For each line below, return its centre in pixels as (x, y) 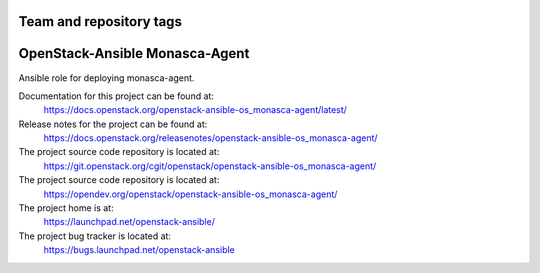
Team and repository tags (100, 21)
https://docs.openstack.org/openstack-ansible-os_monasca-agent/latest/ (195, 110)
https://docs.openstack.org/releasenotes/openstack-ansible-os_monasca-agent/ (211, 138)
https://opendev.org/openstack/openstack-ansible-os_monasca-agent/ (190, 194)
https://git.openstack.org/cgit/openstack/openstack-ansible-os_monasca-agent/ (210, 166)
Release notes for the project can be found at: (113, 124)
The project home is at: (66, 208)
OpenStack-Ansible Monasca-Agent (134, 53)
